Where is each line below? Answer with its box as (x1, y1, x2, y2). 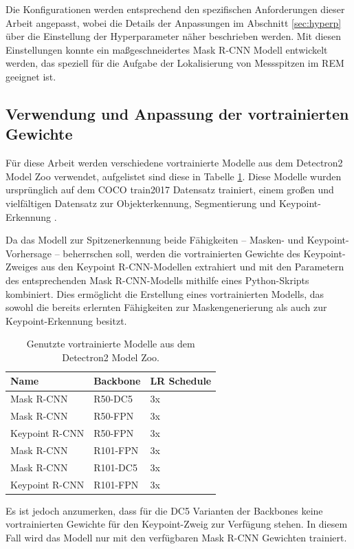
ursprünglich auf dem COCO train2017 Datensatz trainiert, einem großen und (5, 182, 334, 197)
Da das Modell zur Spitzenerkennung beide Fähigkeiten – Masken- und (5, 233, 304, 247)
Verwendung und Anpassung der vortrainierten (5, 103, 349, 124)
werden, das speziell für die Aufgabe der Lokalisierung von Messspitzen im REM (5, 56, 344, 70)
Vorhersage (5, 246, 52, 260)
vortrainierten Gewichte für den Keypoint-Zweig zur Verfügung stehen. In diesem (5, 517, 348, 531)
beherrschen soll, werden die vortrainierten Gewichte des (63, 246, 300, 260)
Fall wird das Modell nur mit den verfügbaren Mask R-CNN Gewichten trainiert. (5, 530, 347, 544)
